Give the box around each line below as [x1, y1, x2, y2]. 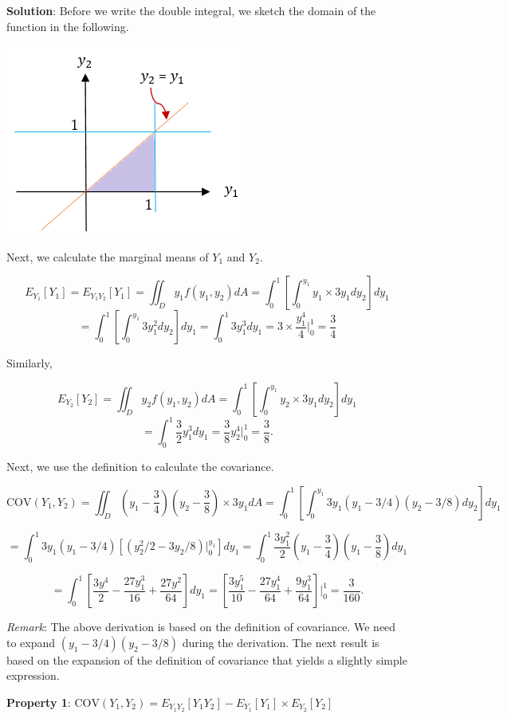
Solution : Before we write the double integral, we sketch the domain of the [6, 2, 376, 18]
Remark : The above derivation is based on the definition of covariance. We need [6, 618, 396, 635]
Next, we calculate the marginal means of [6, 248, 209, 265]
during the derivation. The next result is [182, 634, 379, 650]
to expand [6, 634, 56, 650]
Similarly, [6, 355, 53, 371]
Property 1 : [6, 693, 71, 710]
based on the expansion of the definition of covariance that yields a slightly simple [6, 651, 407, 668]
